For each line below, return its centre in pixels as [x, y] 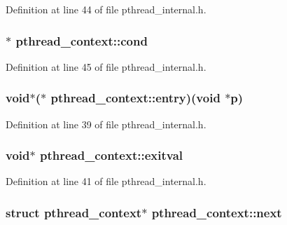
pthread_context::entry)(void [135, 98]
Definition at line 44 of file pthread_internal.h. [106, 9]
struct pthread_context [74, 212]
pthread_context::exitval [111, 155]
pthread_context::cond [82, 40]
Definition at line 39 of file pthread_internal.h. [106, 124]
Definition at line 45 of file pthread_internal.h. [106, 66]
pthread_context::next [217, 212]
